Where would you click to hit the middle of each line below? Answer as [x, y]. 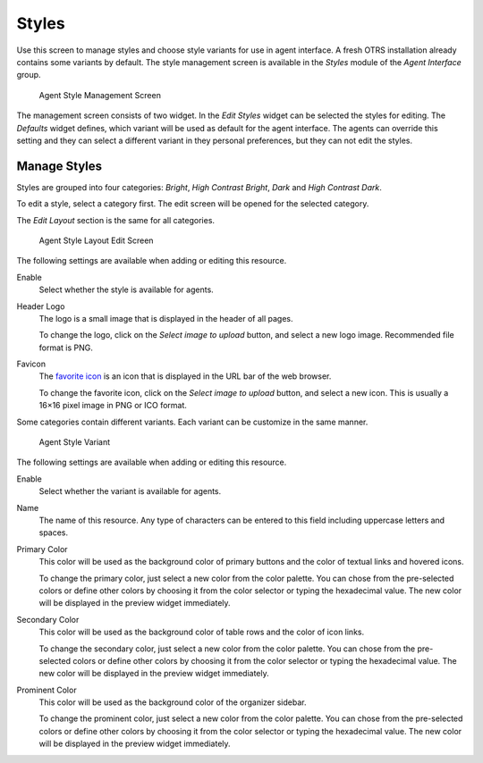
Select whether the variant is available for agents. [130, 491]
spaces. [54, 532]
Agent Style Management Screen [100, 95]
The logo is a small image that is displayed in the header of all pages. [166, 318]
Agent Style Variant [75, 442]
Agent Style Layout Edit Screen [96, 240]
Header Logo [41, 306]
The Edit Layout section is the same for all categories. [115, 220]
